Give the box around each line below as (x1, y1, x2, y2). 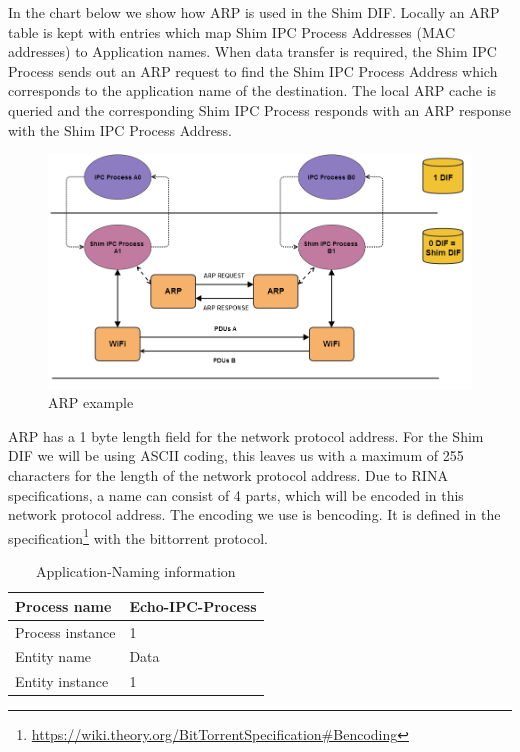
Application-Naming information (35, 561, 236, 582)
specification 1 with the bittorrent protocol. (8, 524, 269, 548)
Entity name (15, 646, 92, 667)
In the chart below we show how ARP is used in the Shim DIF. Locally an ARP (8, 2, 500, 22)
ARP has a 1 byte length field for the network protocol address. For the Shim (8, 425, 484, 446)
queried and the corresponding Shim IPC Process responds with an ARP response (8, 99, 511, 120)
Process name (15, 595, 112, 616)
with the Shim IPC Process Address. (8, 119, 232, 140)
